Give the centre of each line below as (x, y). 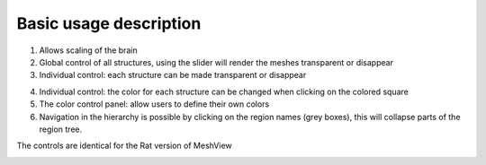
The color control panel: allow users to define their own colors (154, 104)
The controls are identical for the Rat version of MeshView (125, 146)
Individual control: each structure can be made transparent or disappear (173, 75)
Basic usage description (109, 23)
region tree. (61, 129)
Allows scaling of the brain (89, 50)
